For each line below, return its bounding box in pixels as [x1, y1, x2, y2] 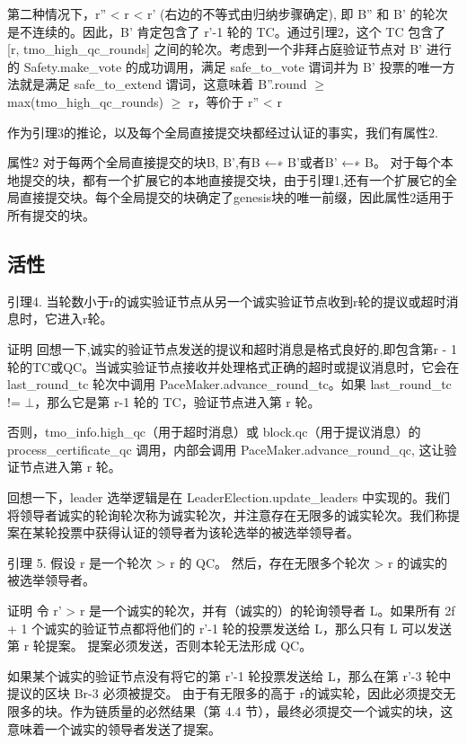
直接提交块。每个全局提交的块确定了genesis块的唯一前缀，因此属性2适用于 [19, 188, 454, 207]
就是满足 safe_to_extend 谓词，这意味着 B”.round [19, 75, 307, 93]
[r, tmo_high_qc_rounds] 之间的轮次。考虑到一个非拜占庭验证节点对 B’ [7, 40, 422, 58]
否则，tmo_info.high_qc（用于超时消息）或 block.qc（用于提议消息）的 [7, 422, 421, 441]
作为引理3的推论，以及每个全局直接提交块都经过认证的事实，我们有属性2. [7, 122, 438, 141]
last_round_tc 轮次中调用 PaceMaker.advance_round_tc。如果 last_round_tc [7, 375, 452, 394]
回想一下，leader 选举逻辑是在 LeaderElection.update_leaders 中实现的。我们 [7, 488, 450, 507]
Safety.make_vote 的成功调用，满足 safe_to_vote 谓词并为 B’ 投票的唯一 [23, 57, 443, 75]
